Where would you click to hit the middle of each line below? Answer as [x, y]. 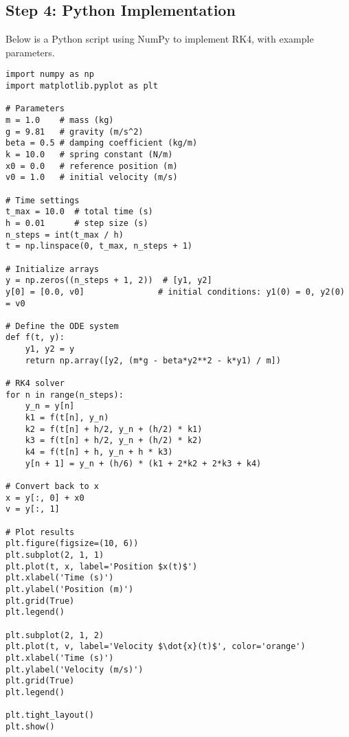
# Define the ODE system [62, 326]
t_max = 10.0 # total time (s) [79, 212]
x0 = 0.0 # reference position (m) [92, 166]
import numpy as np [50, 75]
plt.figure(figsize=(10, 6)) [72, 544]
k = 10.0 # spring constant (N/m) [89, 154]
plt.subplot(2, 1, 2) [55, 635]
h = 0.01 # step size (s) [77, 223]
